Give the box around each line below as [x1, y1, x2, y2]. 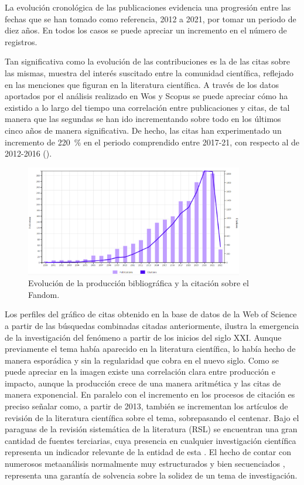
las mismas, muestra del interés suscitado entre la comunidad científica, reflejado [5, 66, 293, 79]
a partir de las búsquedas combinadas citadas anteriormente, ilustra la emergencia [5, 319, 299, 331]
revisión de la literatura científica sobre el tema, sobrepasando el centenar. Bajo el [5, 411, 299, 423]
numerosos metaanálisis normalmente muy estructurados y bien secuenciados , [5, 457, 285, 470]
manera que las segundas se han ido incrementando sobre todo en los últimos [5, 113, 281, 125]
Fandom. [28, 288, 60, 300]
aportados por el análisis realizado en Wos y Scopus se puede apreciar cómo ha [5, 90, 288, 102]
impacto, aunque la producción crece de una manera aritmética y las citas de [5, 377, 281, 389]
